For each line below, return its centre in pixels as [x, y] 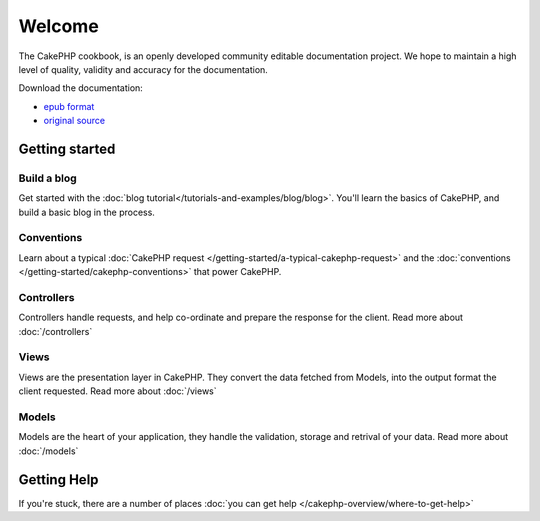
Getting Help [58, 479]
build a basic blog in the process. [86, 212]
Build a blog [47, 178]
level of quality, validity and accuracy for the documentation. [143, 69]
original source [74, 121]
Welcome [58, 26]
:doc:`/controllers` [55, 331]
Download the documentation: [81, 88]
